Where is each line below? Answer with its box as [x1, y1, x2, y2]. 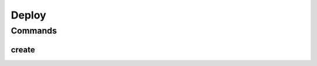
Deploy [11, 9, 46, 21]
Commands [11, 25, 57, 36]
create [11, 45, 35, 54]
